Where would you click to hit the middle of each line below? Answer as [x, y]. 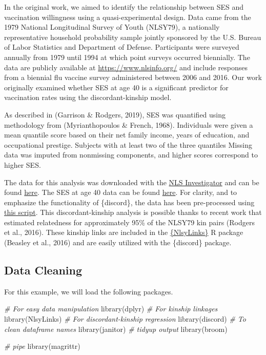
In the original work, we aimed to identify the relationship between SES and [124, 7]
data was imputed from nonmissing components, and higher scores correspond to [131, 155]
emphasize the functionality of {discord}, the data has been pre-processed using [129, 202]
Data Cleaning [43, 270]
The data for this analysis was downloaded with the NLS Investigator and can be [132, 182]
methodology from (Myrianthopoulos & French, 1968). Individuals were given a [129, 124]
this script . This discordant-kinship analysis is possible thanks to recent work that [133, 212]
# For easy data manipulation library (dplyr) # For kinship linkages [111, 309]
